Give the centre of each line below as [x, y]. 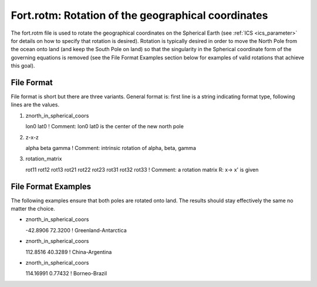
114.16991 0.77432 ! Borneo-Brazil [66, 273]
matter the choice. [33, 209]
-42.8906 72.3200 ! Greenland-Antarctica [76, 230]
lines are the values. [35, 105]
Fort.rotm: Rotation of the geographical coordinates [139, 15]
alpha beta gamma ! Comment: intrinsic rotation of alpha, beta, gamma [111, 148]
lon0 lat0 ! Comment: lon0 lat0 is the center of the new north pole [105, 126]
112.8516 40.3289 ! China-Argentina [69, 252]
